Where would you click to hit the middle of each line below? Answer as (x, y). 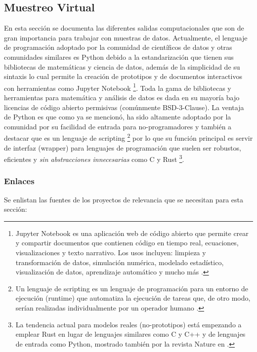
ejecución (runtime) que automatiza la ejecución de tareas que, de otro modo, (133, 298)
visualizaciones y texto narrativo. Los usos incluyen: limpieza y (111, 253)
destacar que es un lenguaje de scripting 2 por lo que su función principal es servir (128, 137)
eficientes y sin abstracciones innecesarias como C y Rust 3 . (94, 158)
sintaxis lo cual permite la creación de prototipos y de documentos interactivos (123, 76)
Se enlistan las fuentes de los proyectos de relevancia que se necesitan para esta (124, 199)
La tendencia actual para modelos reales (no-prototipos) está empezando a (128, 324)
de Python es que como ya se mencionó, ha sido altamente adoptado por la (118, 117)
